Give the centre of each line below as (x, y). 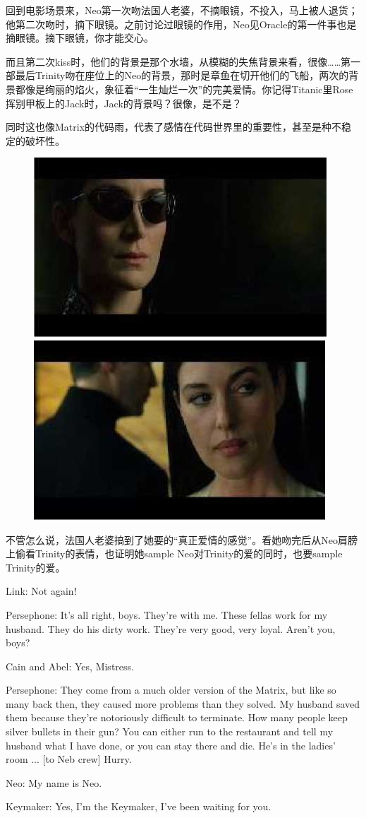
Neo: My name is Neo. (54, 782)
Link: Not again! (41, 591)
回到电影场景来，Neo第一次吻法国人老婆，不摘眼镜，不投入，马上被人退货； (182, 10)
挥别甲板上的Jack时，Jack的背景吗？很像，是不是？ (124, 103)
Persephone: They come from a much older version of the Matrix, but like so (171, 690)
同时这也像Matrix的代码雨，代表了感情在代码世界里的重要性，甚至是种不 (174, 127)
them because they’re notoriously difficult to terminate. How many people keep (177, 717)
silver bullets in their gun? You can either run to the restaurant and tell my (170, 731)
